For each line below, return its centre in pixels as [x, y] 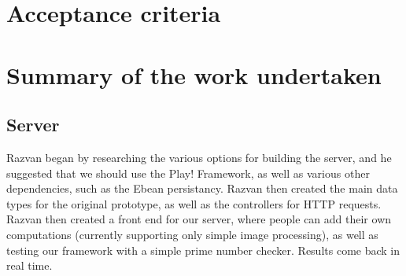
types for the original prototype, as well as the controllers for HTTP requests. [194, 203]
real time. [30, 265]
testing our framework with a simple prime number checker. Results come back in [203, 250]
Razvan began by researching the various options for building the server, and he [199, 157]
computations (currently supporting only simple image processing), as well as [192, 234]
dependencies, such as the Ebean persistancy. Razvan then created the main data [202, 188]
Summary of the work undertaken [194, 74]
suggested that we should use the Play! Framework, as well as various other [188, 173]
